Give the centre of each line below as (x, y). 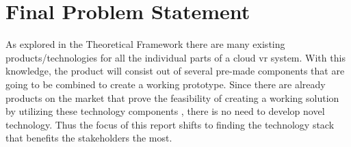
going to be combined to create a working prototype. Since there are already (166, 84)
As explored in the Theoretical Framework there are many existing (145, 44)
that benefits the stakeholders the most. (89, 138)
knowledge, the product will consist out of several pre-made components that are (175, 71)
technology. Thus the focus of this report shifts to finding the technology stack (170, 124)
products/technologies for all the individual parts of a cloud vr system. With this (175, 57)
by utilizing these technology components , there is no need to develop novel (165, 111)
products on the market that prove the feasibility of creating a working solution (172, 97)
